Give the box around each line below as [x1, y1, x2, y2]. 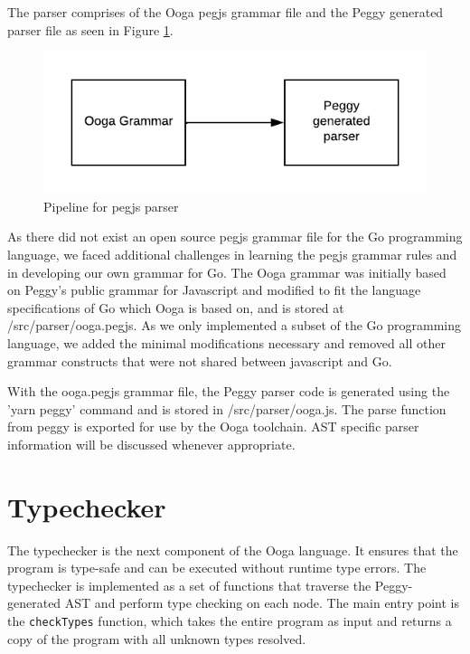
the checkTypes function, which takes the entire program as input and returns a [7, 611, 452, 630]
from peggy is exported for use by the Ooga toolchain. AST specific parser [7, 417, 419, 436]
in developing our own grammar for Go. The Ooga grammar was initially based [7, 262, 446, 281]
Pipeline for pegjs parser [43, 196, 179, 215]
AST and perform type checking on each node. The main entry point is [64, 593, 459, 612]
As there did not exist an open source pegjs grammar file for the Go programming [7, 227, 463, 246]
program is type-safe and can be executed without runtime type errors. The [7, 558, 427, 577]
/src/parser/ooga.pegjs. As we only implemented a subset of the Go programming [7, 316, 462, 335]
